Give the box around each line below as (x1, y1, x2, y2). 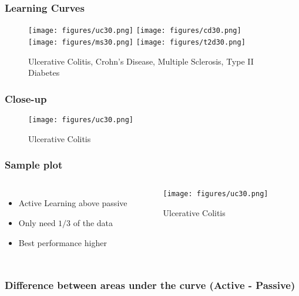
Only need (18, 217, 56, 228)
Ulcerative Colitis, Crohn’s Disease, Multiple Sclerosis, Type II (28, 55, 254, 67)
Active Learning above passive (18, 197, 127, 209)
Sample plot (5, 157, 63, 172)
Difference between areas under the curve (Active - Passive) (5, 278, 295, 292)
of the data (73, 217, 113, 228)
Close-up (5, 91, 47, 106)
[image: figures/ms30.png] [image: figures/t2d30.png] (28, 38, 246, 46)
